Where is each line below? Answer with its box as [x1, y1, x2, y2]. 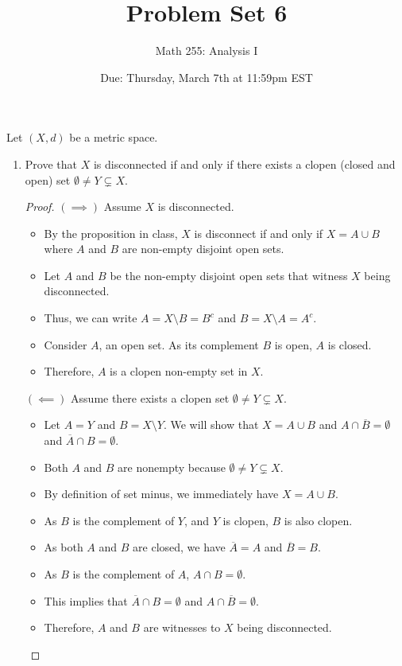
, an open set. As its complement [99, 336, 259, 352]
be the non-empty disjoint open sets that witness [110, 267, 348, 283]
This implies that [44, 592, 128, 609]
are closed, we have [133, 539, 226, 555]
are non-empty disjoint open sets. [122, 240, 284, 257]
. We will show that [163, 416, 259, 433]
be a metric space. [69, 129, 158, 146]
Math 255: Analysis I [155, 42, 258, 59]
